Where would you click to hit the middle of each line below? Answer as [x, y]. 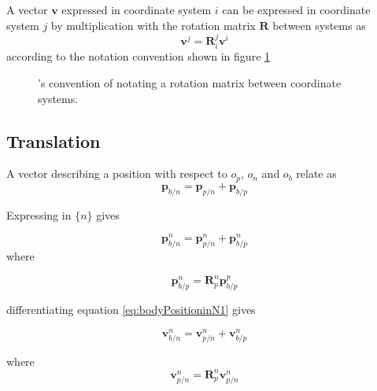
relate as [316, 173]
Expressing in [39, 214]
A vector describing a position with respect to [117, 173]
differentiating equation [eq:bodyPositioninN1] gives [131, 310]
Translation [54, 140]
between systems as [319, 25]
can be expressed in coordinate [296, 9]
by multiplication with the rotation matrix [153, 25]
